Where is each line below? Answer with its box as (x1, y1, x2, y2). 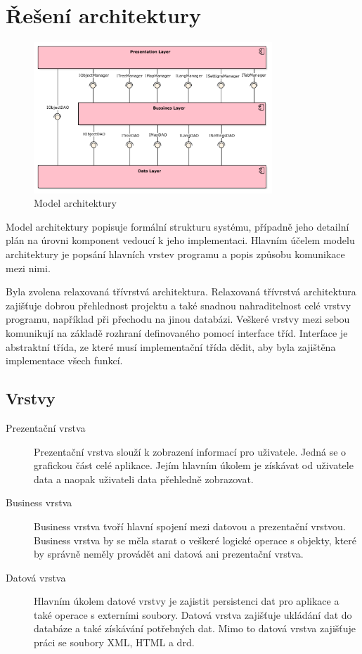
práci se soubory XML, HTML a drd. (34, 635, 195, 650)
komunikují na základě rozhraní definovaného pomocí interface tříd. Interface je (6, 325, 348, 340)
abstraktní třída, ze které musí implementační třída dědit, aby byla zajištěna (6, 339, 336, 354)
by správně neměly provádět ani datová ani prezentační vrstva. (34, 546, 304, 561)
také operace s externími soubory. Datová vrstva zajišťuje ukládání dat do (34, 607, 352, 622)
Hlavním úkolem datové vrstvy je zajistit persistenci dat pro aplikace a (34, 594, 340, 608)
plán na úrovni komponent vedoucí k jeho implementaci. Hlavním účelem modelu (6, 233, 355, 248)
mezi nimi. (6, 260, 51, 275)
